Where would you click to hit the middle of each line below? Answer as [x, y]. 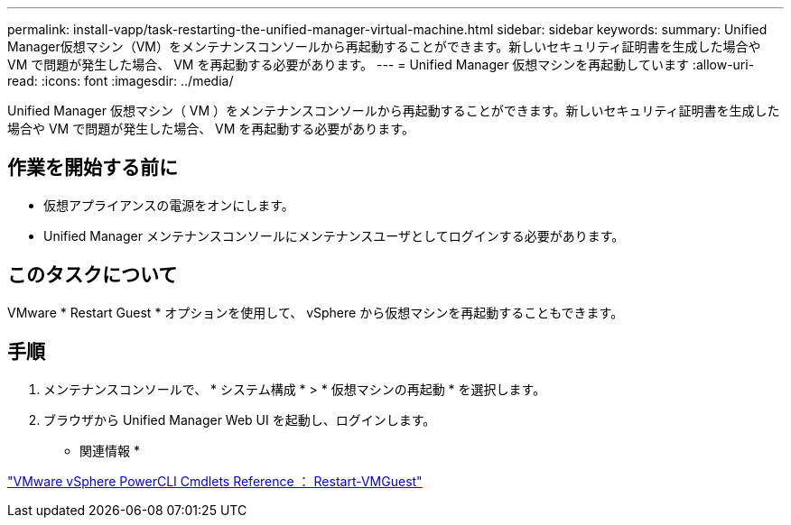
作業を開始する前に [93, 168]
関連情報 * [110, 450]
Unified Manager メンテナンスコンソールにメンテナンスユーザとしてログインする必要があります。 [334, 235]
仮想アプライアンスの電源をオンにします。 [169, 205]
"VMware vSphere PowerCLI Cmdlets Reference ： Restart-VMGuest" [215, 481]
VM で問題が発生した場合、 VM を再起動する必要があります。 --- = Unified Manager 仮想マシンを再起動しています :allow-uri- [381, 64]
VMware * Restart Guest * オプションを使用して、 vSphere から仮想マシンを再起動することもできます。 [316, 312]
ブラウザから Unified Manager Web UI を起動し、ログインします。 [240, 419]
